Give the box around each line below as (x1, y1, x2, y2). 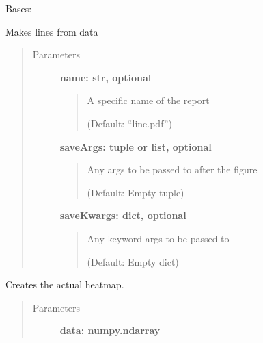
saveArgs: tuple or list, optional (59, 139, 212, 153)
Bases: (5, 1, 32, 15)
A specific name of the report (87, 93, 210, 107)
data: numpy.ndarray (59, 323, 161, 338)
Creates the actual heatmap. (5, 277, 124, 292)
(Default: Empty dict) (87, 254, 179, 268)
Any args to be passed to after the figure (87, 162, 258, 177)
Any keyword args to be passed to (87, 231, 230, 245)
